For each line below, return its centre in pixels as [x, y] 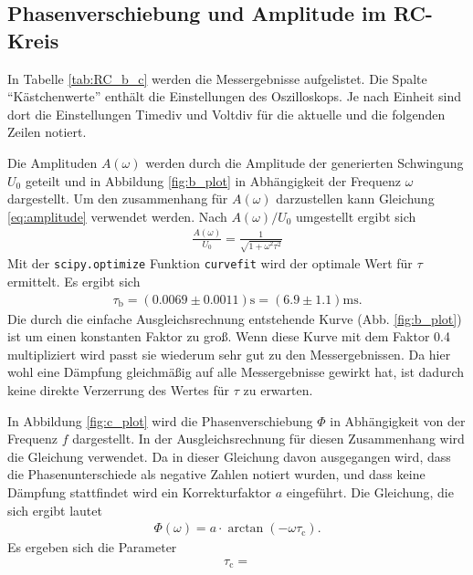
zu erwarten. [278, 390]
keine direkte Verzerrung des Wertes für [119, 390]
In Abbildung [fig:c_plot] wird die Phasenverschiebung [160, 420]
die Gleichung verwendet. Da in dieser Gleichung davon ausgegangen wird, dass [229, 456]
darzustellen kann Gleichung [355, 199]
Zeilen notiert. [47, 132]
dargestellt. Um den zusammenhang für [118, 199]
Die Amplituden [53, 162]
